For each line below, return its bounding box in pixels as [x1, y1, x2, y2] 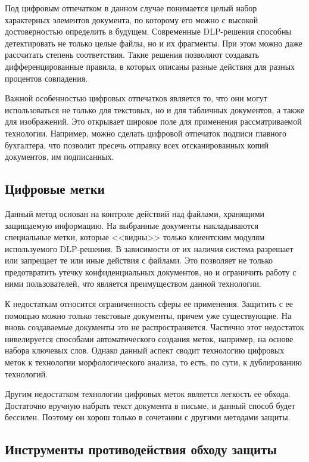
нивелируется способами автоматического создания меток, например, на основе [5, 332, 294, 345]
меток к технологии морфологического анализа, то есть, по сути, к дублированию [5, 356, 302, 368]
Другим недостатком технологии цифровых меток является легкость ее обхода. [5, 387, 291, 400]
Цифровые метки [5, 179, 105, 198]
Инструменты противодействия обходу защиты [5, 440, 277, 458]
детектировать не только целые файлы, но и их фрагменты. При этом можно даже [5, 36, 303, 49]
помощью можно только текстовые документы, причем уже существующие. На [5, 309, 292, 321]
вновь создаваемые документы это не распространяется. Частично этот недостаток [5, 321, 304, 333]
